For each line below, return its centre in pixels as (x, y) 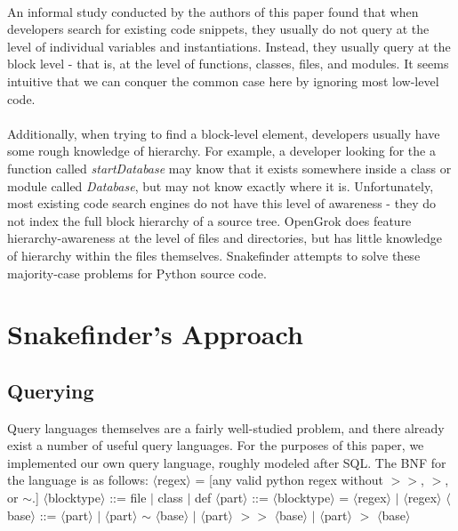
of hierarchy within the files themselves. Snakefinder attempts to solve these (214, 255)
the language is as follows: (78, 480)
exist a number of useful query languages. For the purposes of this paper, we (216, 445)
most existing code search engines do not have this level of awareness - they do (221, 203)
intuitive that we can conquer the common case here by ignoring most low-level (223, 80)
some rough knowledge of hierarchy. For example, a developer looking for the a (221, 151)
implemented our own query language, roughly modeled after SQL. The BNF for (227, 462)
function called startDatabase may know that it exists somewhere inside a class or (229, 168)
